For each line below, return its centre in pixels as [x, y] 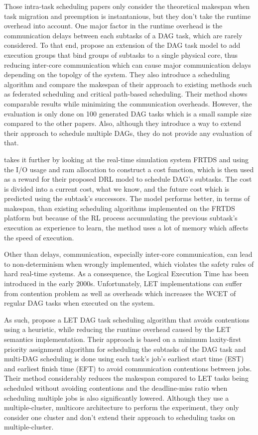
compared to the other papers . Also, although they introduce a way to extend [123, 123]
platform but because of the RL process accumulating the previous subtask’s [121, 218]
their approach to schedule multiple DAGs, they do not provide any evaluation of [128, 133]
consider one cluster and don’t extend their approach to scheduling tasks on [120, 417]
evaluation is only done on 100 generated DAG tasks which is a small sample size [128, 113]
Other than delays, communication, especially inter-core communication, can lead [128, 254]
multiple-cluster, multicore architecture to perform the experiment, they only [122, 407]
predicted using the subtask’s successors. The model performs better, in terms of [127, 198]
